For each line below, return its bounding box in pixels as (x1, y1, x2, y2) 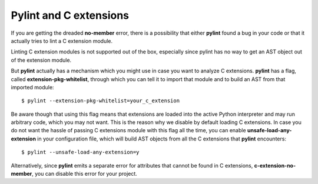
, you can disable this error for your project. (31, 170, 138, 178)
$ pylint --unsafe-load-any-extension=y (21, 149, 140, 156)
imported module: (11, 83, 54, 91)
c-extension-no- (254, 162, 296, 169)
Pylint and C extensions (11, 9, 130, 22)
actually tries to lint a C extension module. (11, 37, 113, 44)
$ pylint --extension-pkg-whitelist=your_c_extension (21, 98, 180, 104)
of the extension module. (11, 56, 72, 63)
